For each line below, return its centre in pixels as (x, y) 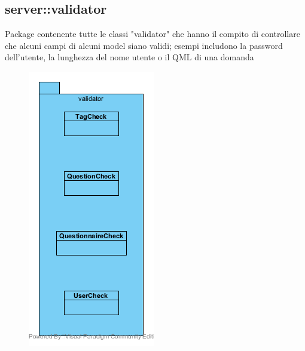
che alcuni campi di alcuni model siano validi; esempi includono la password (144, 45)
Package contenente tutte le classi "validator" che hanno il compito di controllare (152, 34)
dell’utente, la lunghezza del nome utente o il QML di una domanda (129, 57)
